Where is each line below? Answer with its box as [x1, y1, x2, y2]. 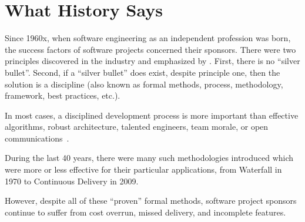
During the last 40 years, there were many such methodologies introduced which [5, 152, 294, 164]
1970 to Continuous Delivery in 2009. [5, 174, 139, 187]
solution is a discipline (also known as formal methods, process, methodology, [5, 78, 283, 90]
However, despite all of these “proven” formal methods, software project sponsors [5, 194, 297, 207]
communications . [5, 132, 69, 144]
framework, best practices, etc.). [5, 89, 120, 102]
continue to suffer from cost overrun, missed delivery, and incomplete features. [5, 206, 286, 218]
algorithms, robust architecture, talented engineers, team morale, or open [5, 120, 269, 133]
